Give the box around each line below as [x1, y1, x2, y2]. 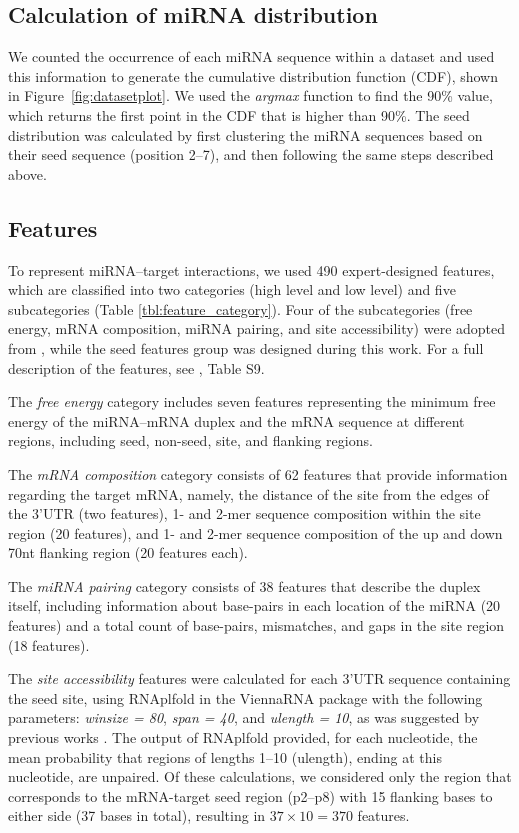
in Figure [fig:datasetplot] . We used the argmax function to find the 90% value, [8, 85, 493, 106]
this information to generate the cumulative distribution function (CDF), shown [8, 65, 499, 86]
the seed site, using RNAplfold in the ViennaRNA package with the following [8, 687, 483, 708]
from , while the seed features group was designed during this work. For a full [8, 337, 484, 358]
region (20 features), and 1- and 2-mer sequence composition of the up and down [8, 522, 503, 543]
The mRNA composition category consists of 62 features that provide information [8, 463, 508, 484]
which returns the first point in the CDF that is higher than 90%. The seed [8, 104, 470, 125]
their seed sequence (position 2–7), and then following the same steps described [8, 144, 494, 165]
